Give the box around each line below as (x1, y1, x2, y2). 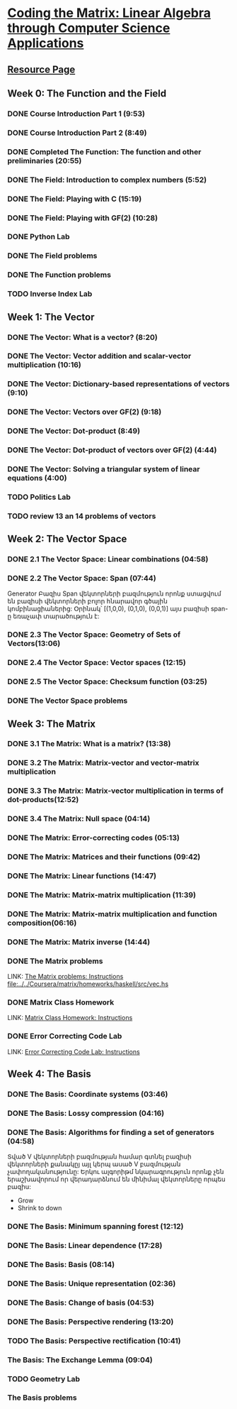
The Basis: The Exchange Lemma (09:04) (7, 1354, 154, 1364)
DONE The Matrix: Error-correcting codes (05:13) (7, 833, 180, 843)
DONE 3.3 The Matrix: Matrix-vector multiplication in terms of (7, 786, 224, 796)
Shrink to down (17, 1204, 62, 1212)
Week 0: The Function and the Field (7, 87, 167, 99)
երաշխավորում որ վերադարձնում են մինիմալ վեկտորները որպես (7, 1175, 226, 1183)
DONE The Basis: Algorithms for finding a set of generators (7, 1127, 214, 1137)
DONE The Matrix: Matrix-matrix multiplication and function (7, 909, 217, 919)
